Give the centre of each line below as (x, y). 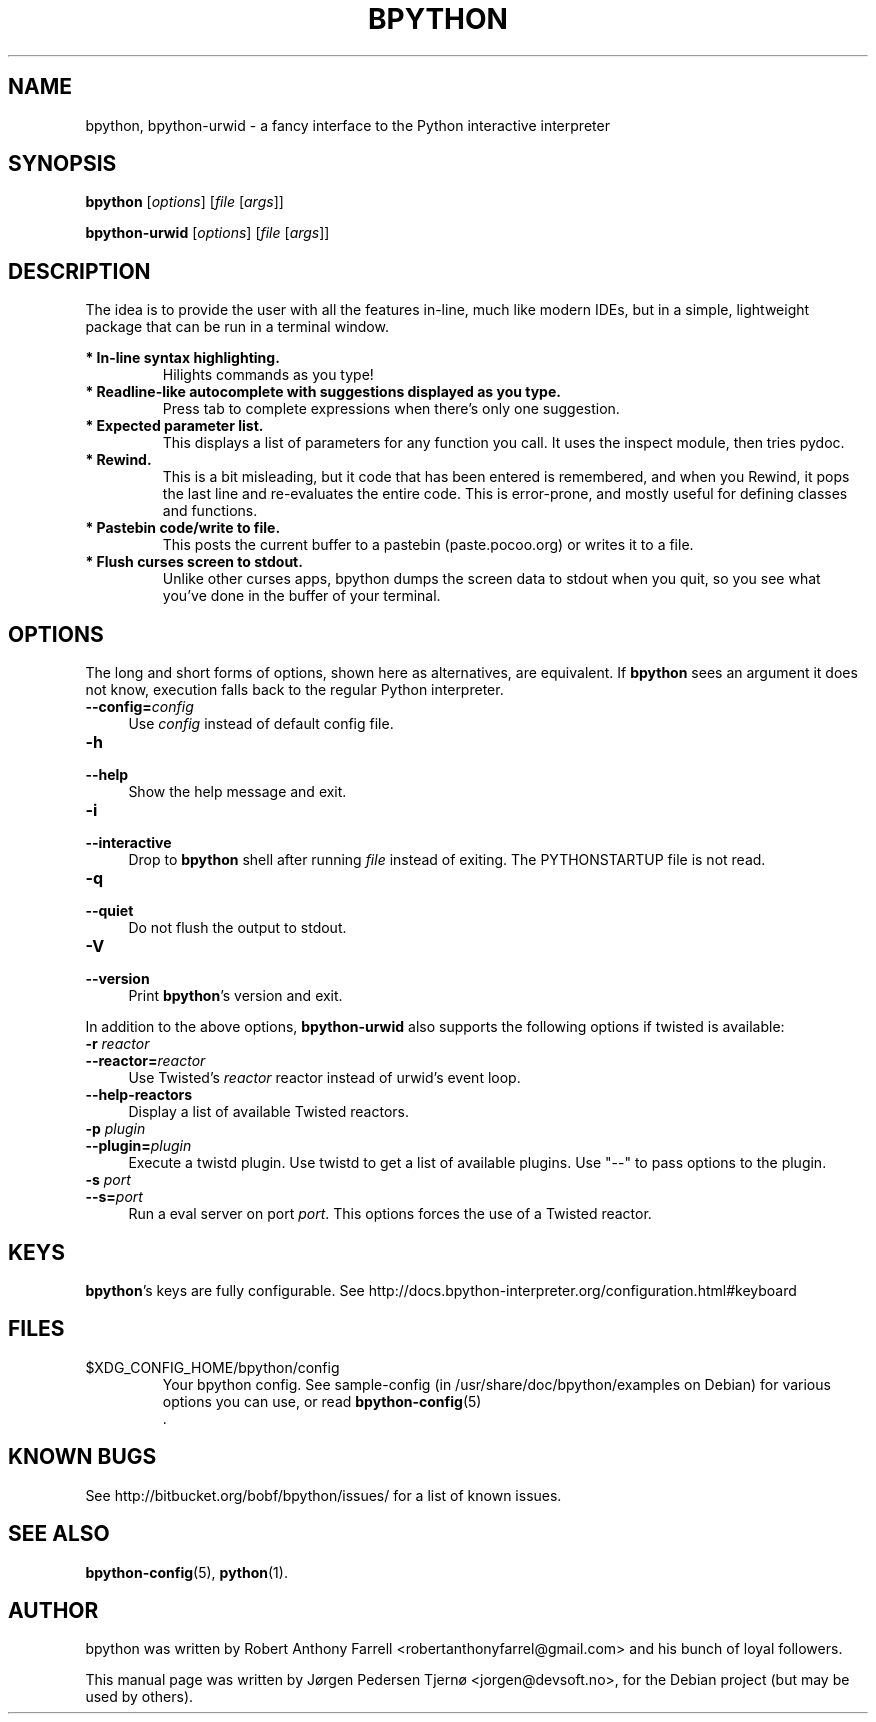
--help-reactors (139, 1095)
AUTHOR (53, 1610)
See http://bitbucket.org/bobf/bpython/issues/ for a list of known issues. (323, 1495)
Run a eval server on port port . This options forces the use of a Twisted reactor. (390, 1214)
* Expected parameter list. (174, 426)
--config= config (139, 707)
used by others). (139, 1697)
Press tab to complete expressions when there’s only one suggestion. (391, 409)
